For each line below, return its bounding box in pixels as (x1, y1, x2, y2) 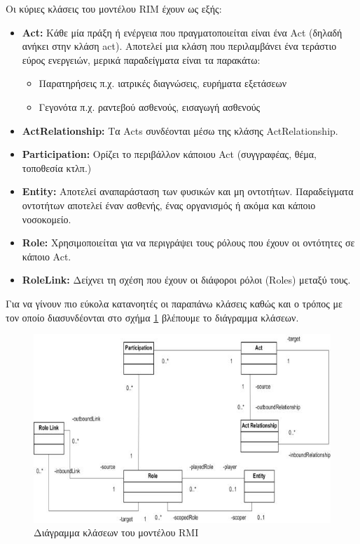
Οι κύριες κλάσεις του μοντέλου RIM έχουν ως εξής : (6, 1, 222, 15)
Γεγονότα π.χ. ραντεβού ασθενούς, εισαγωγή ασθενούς (39, 99, 261, 114)
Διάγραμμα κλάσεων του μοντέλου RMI (34, 525, 199, 540)
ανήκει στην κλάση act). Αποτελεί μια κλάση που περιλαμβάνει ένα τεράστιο (22, 39, 337, 53)
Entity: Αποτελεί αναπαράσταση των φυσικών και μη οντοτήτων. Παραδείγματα (22, 184, 354, 199)
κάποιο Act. (22, 248, 71, 263)
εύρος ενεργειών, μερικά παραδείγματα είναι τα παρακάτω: (22, 52, 261, 67)
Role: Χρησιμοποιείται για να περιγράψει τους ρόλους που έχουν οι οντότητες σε (22, 235, 355, 250)
